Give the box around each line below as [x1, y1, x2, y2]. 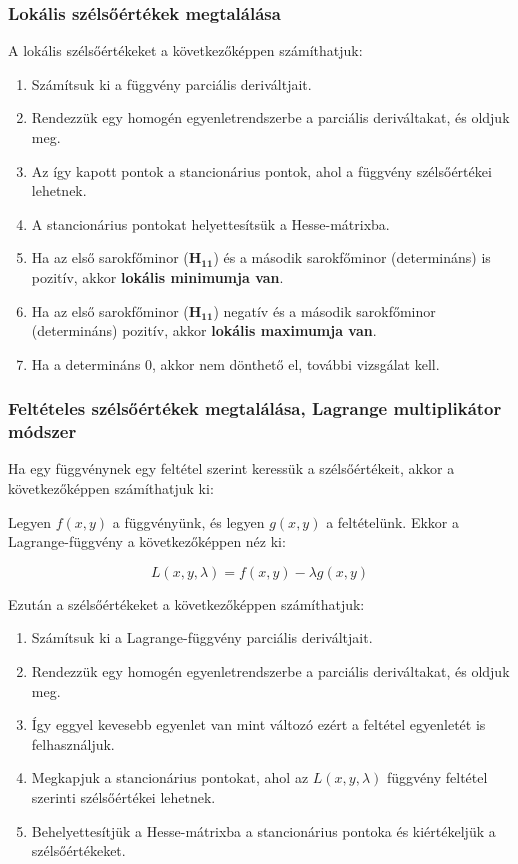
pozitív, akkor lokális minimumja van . [31, 266, 284, 287]
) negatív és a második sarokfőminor [213, 300, 436, 321]
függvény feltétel [387, 767, 488, 788]
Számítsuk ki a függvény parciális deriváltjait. [31, 73, 312, 94]
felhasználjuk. [31, 733, 115, 754]
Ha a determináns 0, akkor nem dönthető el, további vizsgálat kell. [31, 353, 440, 374]
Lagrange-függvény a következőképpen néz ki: [8, 531, 286, 552]
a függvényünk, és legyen [112, 511, 265, 532]
